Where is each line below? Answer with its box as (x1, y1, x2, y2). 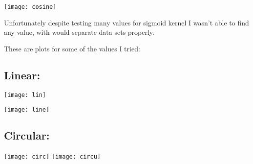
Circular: (4, 128, 50, 143)
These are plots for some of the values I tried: (4, 43, 140, 53)
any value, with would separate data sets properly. (4, 27, 154, 37)
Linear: (4, 67, 41, 82)
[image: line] (4, 106, 50, 114)
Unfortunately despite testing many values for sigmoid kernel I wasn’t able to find (4, 17, 249, 27)
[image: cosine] (4, 3, 57, 10)
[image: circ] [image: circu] (4, 153, 101, 161)
